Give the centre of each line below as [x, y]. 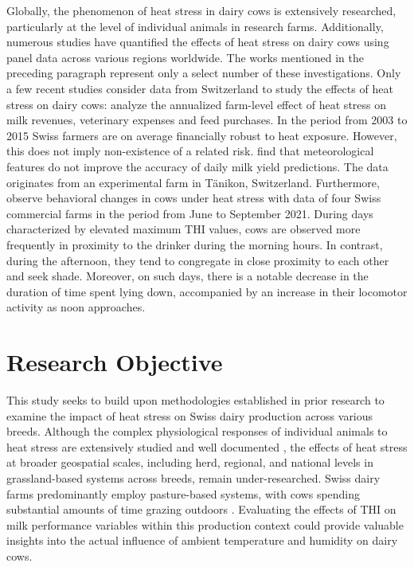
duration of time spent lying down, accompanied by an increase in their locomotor [207, 291]
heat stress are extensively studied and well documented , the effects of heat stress [207, 446]
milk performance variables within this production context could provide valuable [205, 524]
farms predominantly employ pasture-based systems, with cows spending [184, 493]
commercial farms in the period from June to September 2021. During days [190, 213]
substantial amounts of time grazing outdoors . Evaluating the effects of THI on [201, 509]
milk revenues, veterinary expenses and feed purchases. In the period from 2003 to [207, 120]
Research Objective [115, 362]
